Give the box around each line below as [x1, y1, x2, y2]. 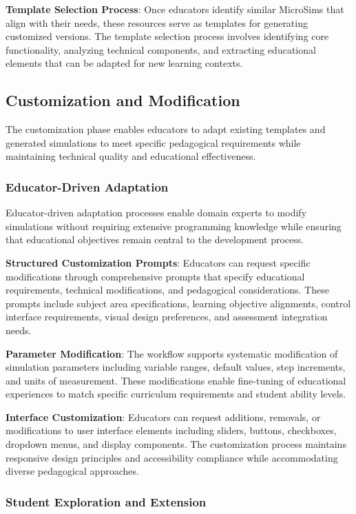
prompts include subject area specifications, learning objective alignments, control [6, 296, 351, 310]
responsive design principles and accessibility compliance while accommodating [6, 450, 338, 464]
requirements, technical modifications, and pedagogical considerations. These [6, 282, 329, 297]
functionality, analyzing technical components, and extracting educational [6, 42, 316, 56]
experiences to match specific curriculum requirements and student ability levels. [6, 387, 346, 401]
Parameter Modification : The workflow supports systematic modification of [6, 346, 338, 360]
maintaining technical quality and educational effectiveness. [6, 149, 256, 163]
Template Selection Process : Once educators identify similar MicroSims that [6, 2, 344, 16]
